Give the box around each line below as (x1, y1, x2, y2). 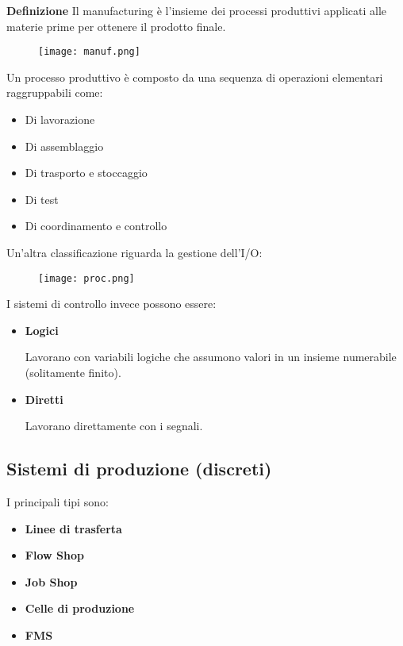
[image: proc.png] (38, 272, 135, 284)
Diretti (25, 390, 63, 407)
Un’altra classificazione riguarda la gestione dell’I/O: (6, 244, 263, 260)
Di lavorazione (25, 111, 95, 128)
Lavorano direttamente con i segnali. (25, 417, 203, 434)
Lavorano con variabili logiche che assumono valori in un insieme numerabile (25, 348, 397, 365)
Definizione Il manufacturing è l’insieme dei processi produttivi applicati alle (6, 2, 387, 18)
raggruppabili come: (6, 84, 103, 101)
